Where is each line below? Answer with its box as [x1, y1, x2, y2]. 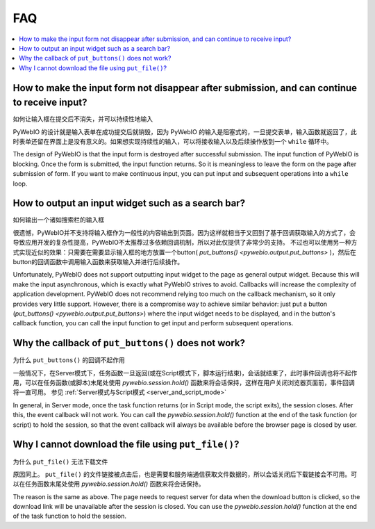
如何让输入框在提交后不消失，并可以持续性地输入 [12, 115, 153, 123]
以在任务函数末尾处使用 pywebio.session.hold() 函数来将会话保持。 [12, 480, 205, 488]
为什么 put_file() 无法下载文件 [12, 457, 108, 466]
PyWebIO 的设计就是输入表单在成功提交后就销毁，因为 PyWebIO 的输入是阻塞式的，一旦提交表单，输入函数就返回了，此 [12, 127, 357, 136]
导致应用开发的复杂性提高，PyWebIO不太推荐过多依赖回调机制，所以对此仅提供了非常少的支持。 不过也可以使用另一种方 [12, 238, 358, 247]
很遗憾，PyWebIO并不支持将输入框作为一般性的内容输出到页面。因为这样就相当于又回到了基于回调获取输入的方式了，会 [12, 228, 356, 236]
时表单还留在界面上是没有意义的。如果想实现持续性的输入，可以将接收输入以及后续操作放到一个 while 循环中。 [12, 138, 333, 145]
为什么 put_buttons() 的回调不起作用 [12, 356, 125, 364]
